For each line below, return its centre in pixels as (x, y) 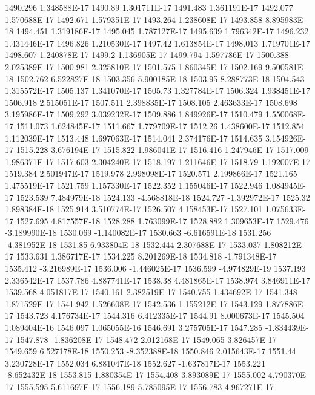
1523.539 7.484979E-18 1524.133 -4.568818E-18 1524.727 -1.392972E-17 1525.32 (163, 197)
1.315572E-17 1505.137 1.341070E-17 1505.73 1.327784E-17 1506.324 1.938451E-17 (157, 90)
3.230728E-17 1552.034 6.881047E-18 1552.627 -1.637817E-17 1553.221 (135, 363)
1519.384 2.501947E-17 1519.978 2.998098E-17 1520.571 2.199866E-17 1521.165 (151, 173)
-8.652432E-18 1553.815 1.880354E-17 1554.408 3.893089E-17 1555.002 (135, 375)
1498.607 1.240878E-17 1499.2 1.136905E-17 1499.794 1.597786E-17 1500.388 (147, 55)
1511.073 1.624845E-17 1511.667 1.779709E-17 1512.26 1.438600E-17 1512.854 (160, 126)
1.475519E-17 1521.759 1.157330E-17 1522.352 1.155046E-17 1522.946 (134, 185)
